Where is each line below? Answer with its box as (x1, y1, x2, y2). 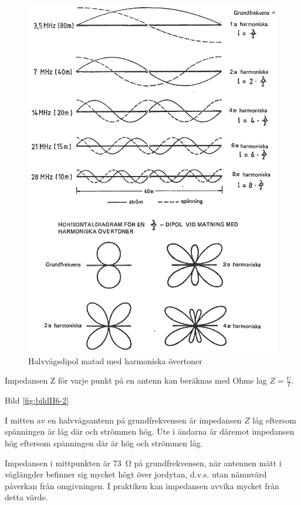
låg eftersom (252, 414, 296, 426)
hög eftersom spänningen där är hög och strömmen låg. (5, 436, 203, 449)
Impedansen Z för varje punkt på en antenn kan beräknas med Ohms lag (5, 374, 267, 387)
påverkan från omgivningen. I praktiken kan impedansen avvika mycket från (5, 479, 279, 492)
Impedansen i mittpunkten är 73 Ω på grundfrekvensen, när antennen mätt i (5, 456, 282, 469)
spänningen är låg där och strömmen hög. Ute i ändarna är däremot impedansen (5, 425, 295, 438)
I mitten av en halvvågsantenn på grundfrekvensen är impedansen (5, 414, 242, 426)
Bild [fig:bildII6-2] (5, 394, 69, 406)
